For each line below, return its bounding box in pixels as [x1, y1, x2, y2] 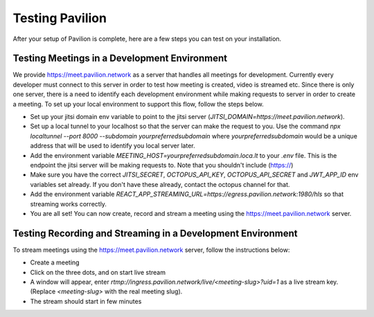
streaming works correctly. [30, 199, 107, 208]
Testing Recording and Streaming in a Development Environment [12, 227, 298, 239]
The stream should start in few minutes [30, 297, 142, 305]
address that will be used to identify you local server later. [30, 142, 195, 150]
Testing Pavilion [12, 10, 107, 26]
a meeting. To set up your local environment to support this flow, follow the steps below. [12, 100, 265, 108]
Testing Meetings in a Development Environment [12, 53, 228, 64]
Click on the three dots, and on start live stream [30, 268, 166, 276]
